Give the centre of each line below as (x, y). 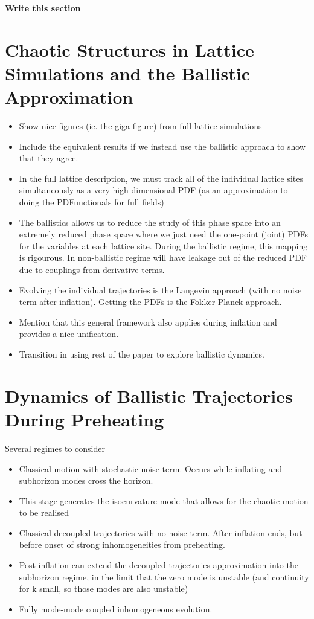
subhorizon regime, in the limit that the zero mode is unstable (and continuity (164, 576)
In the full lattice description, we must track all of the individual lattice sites (161, 178)
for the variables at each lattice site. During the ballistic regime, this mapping (163, 245)
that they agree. (49, 158)
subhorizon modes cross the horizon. (86, 480)
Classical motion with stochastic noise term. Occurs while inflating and (151, 468)
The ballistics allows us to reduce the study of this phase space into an (150, 222)
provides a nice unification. (69, 334)
